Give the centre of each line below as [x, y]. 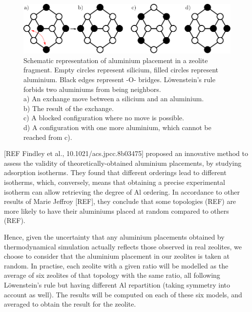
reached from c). [48, 137]
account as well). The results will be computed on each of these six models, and [123, 294]
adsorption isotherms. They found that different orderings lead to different [115, 172]
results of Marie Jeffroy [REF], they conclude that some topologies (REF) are [120, 201]
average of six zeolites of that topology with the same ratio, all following [112, 275]
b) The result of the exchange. [69, 108]
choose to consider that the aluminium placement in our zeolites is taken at [117, 256]
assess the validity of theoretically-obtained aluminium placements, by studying [123, 163]
